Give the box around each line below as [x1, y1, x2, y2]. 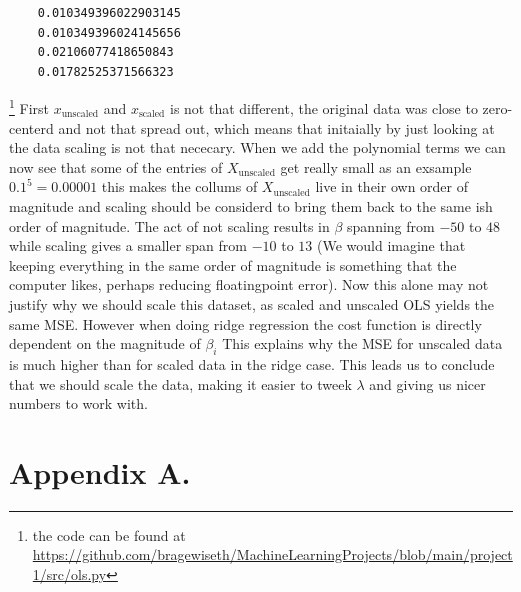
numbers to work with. [9, 393, 148, 414]
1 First [9, 95, 49, 119]
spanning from [347, 215, 435, 236]
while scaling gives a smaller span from [9, 235, 247, 256]
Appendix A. [9, 451, 191, 492]
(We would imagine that [316, 235, 466, 256]
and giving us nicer [369, 373, 486, 394]
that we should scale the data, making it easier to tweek [9, 373, 352, 394]
